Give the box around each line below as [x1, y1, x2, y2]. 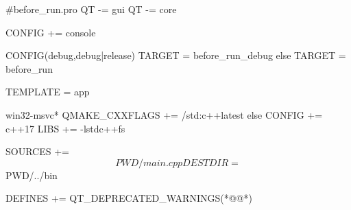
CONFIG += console [5, 25, 96, 39]
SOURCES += [5, 144, 69, 159]
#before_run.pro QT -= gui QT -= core [5, 2, 177, 16]
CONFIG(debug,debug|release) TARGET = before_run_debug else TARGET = [5, 48, 346, 62]
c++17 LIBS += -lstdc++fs [5, 121, 125, 135]
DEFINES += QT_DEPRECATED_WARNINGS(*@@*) [5, 191, 252, 205]
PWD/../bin [5, 167, 58, 182]
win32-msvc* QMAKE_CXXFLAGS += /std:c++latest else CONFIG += [5, 107, 323, 121]
